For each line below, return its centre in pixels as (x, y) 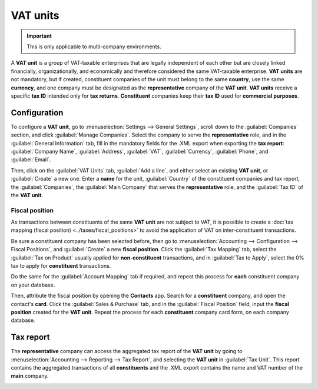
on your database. (33, 285)
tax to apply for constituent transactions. (61, 266)
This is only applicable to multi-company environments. (94, 46)
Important (39, 36)
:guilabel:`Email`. (31, 159)
